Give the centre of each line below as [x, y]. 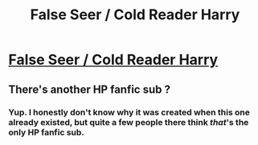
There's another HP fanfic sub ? [90, 89]
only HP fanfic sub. [46, 132]
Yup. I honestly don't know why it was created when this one [129, 112]
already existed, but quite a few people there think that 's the [129, 122]
